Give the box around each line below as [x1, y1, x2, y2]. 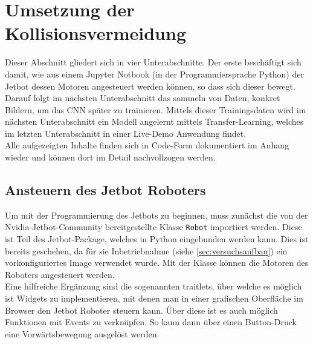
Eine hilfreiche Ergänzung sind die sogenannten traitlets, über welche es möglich [5, 280, 302, 293]
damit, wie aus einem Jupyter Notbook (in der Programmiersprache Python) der [5, 67, 304, 80]
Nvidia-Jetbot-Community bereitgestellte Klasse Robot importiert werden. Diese [5, 220, 302, 233]
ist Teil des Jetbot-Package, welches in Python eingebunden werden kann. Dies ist [5, 233, 309, 245]
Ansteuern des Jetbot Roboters [5, 180, 206, 199]
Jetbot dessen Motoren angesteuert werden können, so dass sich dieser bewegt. [5, 79, 295, 92]
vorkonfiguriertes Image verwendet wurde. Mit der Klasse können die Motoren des [5, 256, 309, 269]
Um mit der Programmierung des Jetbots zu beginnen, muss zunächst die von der [5, 208, 308, 221]
